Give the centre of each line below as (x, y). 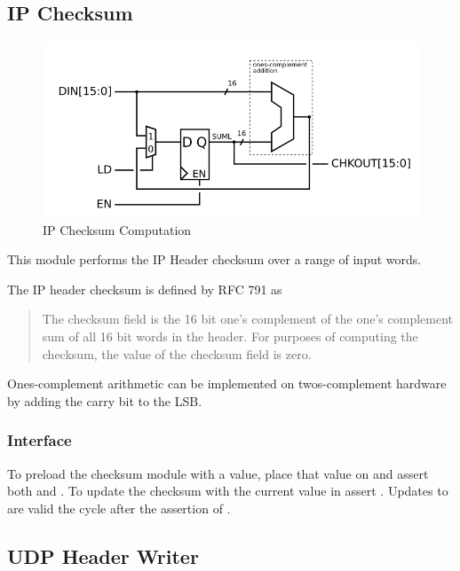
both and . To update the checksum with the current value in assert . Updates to (228, 491)
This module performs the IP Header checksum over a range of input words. (214, 259)
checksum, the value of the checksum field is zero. (177, 353)
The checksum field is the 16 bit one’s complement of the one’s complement (248, 319)
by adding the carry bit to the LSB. (105, 400)
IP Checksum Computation (117, 229)
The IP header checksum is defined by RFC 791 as (145, 289)
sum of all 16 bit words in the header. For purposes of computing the (230, 336)
